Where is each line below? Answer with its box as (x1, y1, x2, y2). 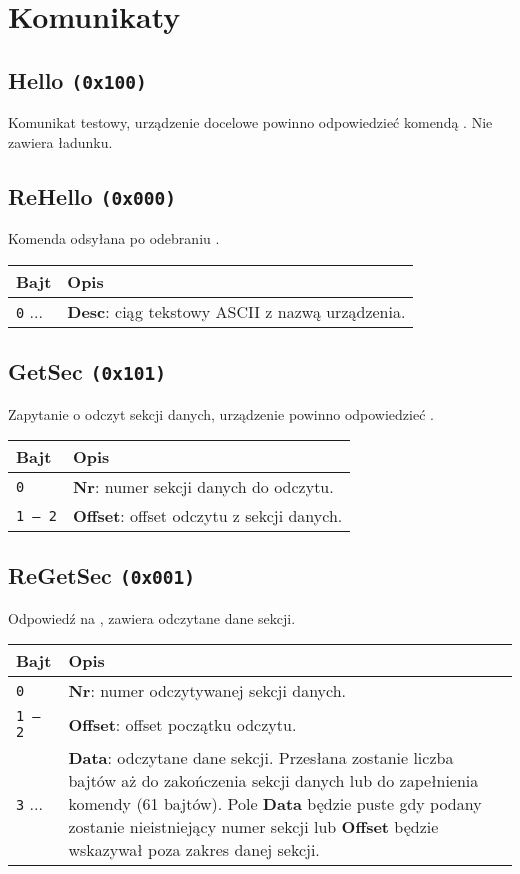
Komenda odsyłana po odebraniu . (8, 228, 220, 249)
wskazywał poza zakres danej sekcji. (68, 838, 320, 862)
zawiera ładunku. (8, 131, 113, 152)
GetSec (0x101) (8, 356, 166, 387)
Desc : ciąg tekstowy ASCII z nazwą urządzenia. (67, 299, 406, 323)
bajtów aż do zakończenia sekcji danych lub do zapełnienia (68, 769, 479, 793)
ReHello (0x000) (8, 180, 176, 211)
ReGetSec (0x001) (8, 560, 196, 591)
